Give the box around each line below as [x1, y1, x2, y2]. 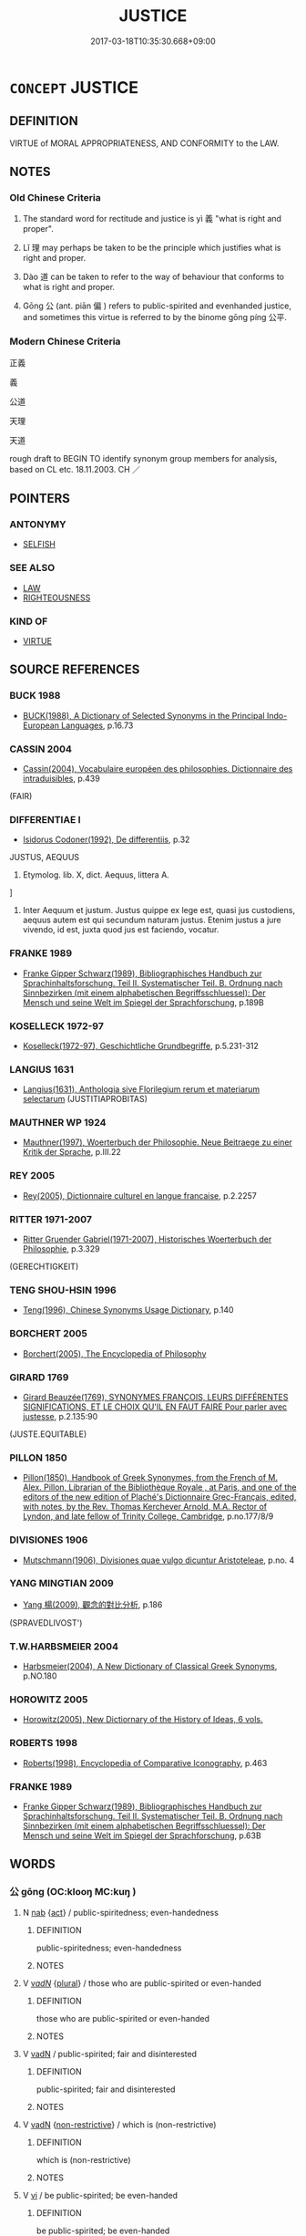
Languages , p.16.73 [60, 720, 134, 731]
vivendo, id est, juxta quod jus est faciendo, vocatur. [22, 924, 219, 935]
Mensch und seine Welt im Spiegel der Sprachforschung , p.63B [22, 1830, 261, 1841]
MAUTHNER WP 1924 [9, 1117, 107, 1129]
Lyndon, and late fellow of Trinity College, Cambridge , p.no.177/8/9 [22, 1511, 274, 1522]
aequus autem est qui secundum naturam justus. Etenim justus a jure [22, 914, 282, 926]
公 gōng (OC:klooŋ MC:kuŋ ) [9, 1886, 137, 1898]
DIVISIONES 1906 [9, 1534, 88, 1546]
